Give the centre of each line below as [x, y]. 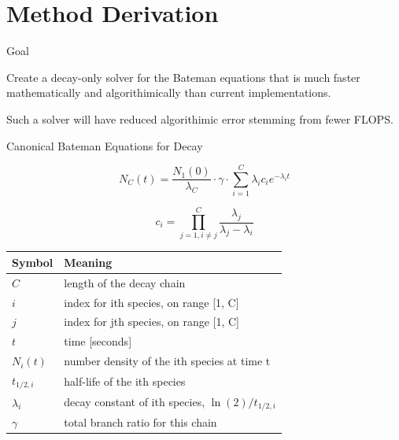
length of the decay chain [125, 282]
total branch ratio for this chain [140, 422]
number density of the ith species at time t [167, 361]
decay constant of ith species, [135, 401]
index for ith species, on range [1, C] [151, 302]
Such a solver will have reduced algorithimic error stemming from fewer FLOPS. [200, 118]
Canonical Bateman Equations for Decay [105, 145]
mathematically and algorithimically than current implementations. [169, 92]
